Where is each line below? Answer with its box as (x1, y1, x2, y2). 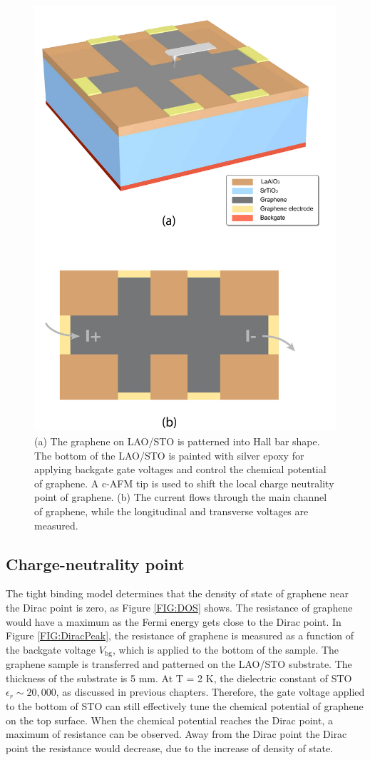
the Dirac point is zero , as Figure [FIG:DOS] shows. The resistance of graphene (6, 599, 353, 614)
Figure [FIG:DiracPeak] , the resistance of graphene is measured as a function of (6, 628, 354, 643)
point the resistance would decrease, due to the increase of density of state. (6, 740, 334, 755)
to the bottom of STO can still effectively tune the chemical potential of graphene (6, 698, 364, 713)
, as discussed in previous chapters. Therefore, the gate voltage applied (56, 684, 365, 699)
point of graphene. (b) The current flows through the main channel (34, 490, 327, 505)
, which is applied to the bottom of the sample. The (112, 642, 339, 657)
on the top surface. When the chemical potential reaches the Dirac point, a (6, 712, 333, 727)
